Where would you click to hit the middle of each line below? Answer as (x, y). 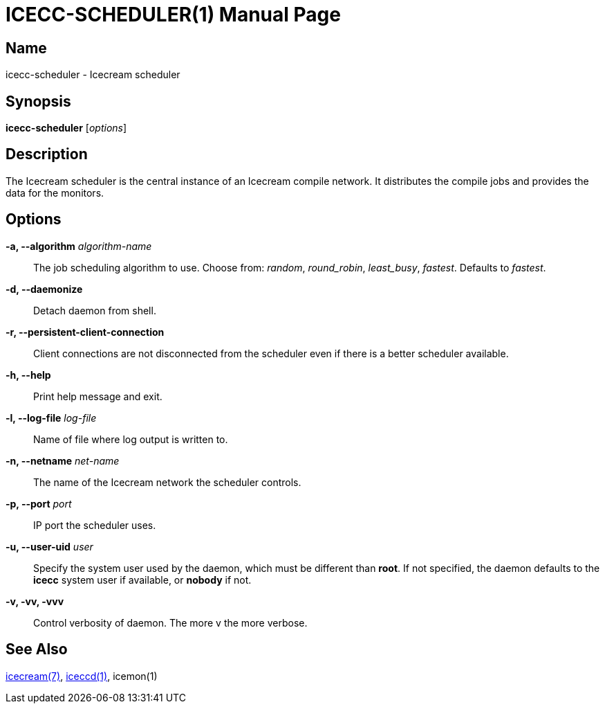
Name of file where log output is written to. (131, 439)
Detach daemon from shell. (95, 310)
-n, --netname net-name (63, 460)
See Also (37, 649)
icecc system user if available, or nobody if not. (142, 580)
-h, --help (28, 375)
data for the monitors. (55, 192)
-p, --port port (39, 503)
